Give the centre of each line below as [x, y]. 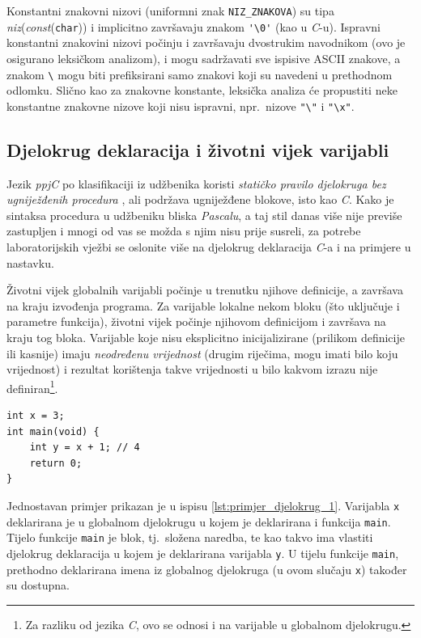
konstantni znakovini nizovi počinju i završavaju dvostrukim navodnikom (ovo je [206, 42]
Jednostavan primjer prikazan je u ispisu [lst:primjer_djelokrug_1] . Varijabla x [203, 505]
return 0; [56, 463]
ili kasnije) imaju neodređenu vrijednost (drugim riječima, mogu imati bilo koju [202, 353]
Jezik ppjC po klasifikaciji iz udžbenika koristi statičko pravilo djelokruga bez [196, 183]
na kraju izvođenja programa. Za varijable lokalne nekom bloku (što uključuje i [203, 305]
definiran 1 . [32, 387]
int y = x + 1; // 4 [85, 448]
